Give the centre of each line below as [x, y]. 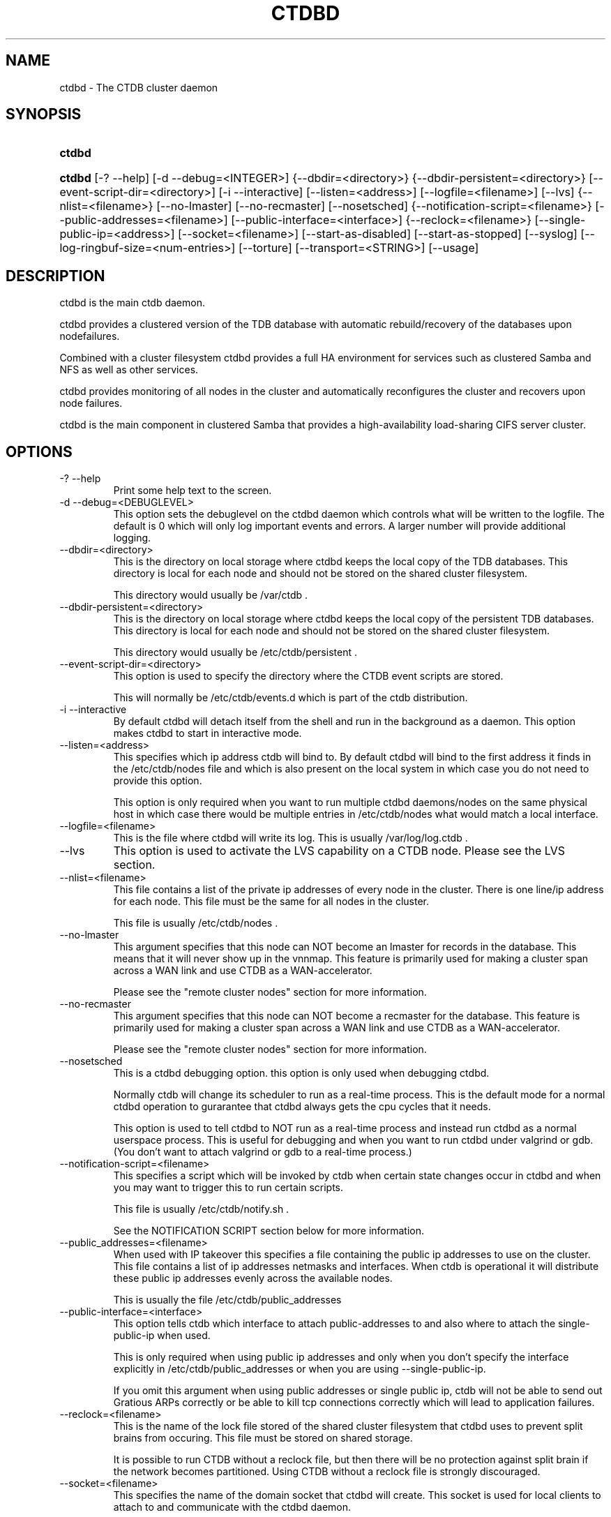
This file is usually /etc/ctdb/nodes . [196, 923]
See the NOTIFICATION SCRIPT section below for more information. [269, 1231]
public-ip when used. [162, 1336]
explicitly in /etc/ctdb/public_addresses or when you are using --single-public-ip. [300, 1369]
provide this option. [158, 781]
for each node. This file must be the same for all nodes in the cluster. [271, 902]
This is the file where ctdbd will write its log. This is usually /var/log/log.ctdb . [291, 838]
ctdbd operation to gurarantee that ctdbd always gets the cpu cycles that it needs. [302, 1107]
